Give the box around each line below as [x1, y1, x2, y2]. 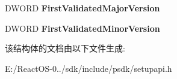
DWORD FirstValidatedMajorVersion [5, 2, 160, 14]
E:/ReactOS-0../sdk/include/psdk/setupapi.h [5, 62, 172, 74]
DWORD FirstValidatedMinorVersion [5, 22, 160, 34]
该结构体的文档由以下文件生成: [5, 42, 125, 54]
